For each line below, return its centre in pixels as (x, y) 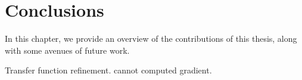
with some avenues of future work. (67, 50)
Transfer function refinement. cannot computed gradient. (108, 70)
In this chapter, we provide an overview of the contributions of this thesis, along (151, 39)
